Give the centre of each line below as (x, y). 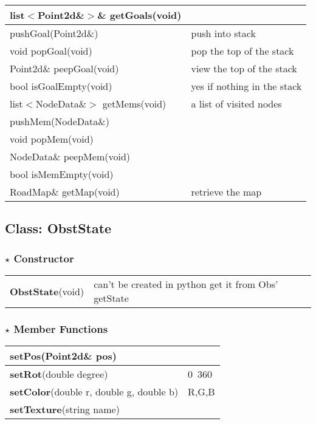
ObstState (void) (47, 291)
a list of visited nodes (236, 104)
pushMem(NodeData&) (60, 121)
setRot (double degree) (59, 374)
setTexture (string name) (65, 409)
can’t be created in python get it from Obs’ (186, 284)
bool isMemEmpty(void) (62, 174)
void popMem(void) (52, 139)
